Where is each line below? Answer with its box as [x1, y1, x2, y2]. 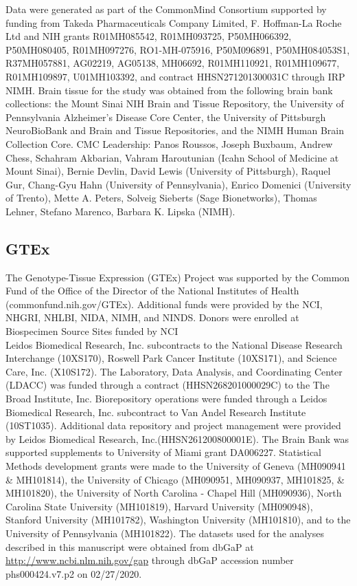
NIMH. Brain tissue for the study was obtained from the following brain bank [5, 83, 333, 97]
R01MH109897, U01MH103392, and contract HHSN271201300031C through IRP [5, 69, 345, 83]
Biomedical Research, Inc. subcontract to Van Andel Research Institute [5, 404, 306, 419]
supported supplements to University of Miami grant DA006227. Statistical [5, 445, 321, 459]
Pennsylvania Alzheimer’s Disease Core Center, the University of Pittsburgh [5, 109, 326, 124]
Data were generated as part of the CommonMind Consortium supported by [5, 2, 327, 16]
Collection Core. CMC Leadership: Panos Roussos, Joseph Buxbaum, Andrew [5, 136, 333, 151]
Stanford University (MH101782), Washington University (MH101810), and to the [5, 512, 351, 527]
